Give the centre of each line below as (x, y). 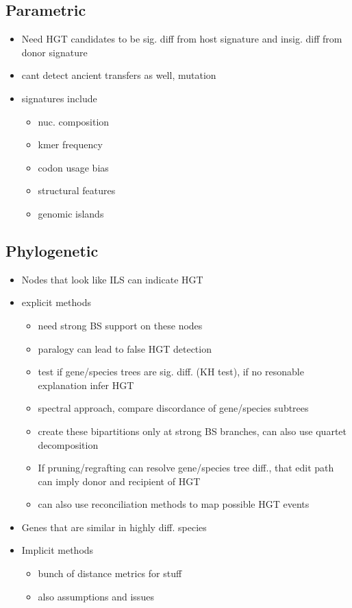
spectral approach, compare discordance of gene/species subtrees (173, 408)
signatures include (59, 98)
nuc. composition (74, 121)
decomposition (68, 444)
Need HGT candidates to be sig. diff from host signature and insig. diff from (182, 39)
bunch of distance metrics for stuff (110, 573)
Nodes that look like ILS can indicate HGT (112, 279)
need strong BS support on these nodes (120, 325)
